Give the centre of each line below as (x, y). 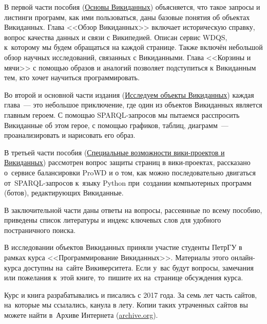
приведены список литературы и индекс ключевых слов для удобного (113, 220)
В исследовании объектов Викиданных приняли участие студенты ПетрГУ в (123, 247)
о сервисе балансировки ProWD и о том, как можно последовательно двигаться (130, 172)
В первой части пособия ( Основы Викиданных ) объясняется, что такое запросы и (132, 7)
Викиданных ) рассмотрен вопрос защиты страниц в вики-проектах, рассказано (127, 162)
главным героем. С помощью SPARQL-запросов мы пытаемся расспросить (122, 114)
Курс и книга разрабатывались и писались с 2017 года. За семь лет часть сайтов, (131, 294)
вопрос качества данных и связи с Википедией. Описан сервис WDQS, (116, 37)
